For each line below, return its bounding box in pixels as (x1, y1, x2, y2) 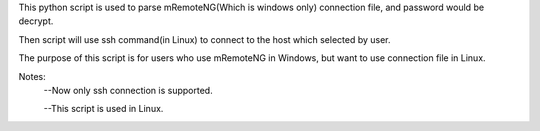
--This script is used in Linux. (43, 103, 164, 115)
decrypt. (18, 15, 54, 27)
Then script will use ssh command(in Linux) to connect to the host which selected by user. (18, 33, 391, 45)
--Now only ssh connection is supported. (43, 84, 214, 96)
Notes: (18, 70, 46, 82)
